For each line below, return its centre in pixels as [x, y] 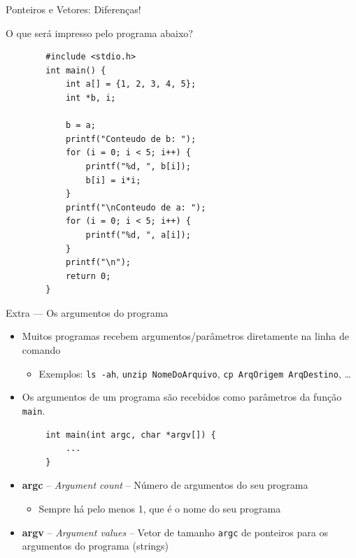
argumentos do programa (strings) [95, 546]
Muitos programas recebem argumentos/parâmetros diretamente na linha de [186, 336]
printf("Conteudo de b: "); [131, 139]
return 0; [88, 276]
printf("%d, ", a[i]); [138, 235]
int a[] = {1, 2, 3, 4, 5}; [131, 84]
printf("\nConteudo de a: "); [136, 207]
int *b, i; [91, 98]
